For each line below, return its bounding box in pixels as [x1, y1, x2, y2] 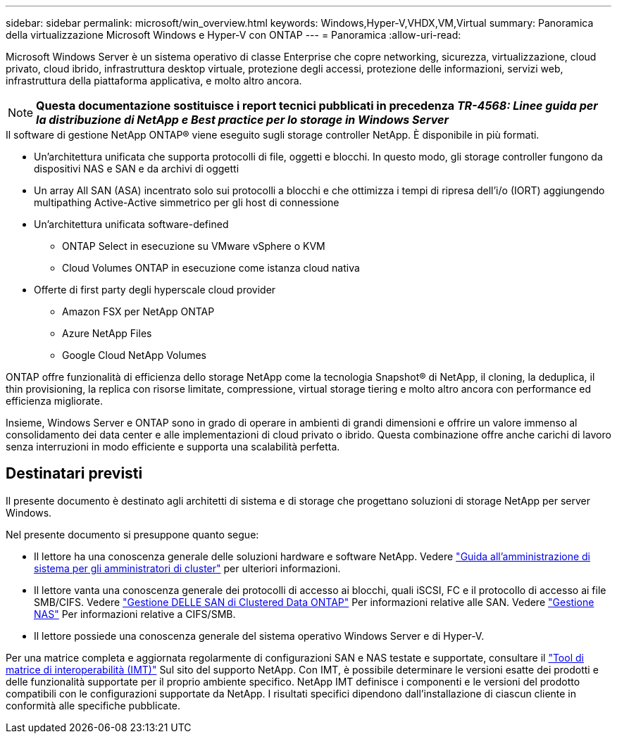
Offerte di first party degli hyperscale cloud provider [34, 284, 276, 296]
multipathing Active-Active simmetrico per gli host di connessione [34, 196, 339, 208]
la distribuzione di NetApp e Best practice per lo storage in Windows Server [36, 113, 449, 127]
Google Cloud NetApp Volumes [62, 349, 206, 361]
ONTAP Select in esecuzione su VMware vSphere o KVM [62, 240, 325, 252]
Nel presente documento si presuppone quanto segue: [6, 528, 259, 541]
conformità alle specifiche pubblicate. [6, 699, 181, 712]
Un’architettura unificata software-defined [34, 218, 229, 230]
